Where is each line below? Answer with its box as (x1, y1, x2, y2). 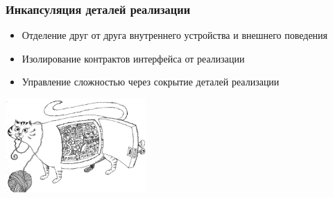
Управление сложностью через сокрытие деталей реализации (22, 74, 280, 89)
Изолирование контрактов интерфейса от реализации (22, 51, 245, 65)
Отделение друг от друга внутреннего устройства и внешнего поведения (22, 28, 328, 42)
